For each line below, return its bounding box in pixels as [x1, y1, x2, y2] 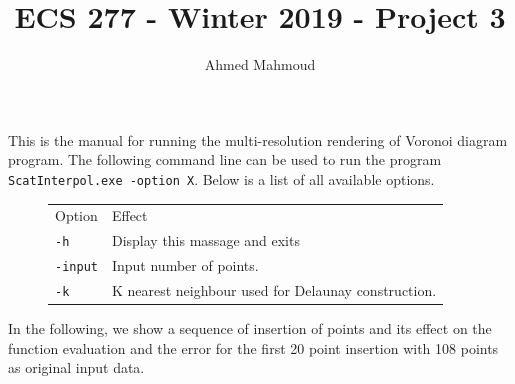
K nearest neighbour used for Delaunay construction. [111, 280, 437, 300]
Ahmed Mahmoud [204, 54, 316, 75]
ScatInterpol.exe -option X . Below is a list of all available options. [8, 168, 435, 189]
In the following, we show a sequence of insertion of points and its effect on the [8, 318, 492, 339]
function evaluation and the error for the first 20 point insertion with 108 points [8, 337, 499, 358]
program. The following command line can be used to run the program [8, 149, 442, 170]
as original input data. [8, 357, 145, 378]
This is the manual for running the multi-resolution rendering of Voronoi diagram [8, 129, 508, 150]
